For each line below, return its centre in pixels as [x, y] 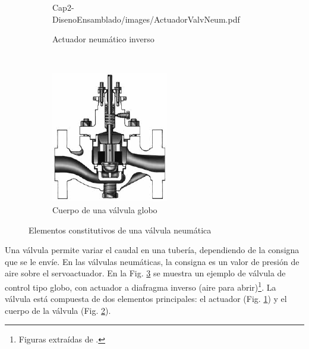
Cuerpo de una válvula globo [105, 209]
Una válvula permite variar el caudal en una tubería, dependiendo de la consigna [152, 250]
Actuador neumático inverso [103, 39]
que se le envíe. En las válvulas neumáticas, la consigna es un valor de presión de [152, 261]
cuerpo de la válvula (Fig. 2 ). [58, 310]
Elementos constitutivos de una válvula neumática [120, 230]
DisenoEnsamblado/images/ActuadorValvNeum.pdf [146, 19]
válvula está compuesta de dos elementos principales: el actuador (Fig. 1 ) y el [146, 299]
